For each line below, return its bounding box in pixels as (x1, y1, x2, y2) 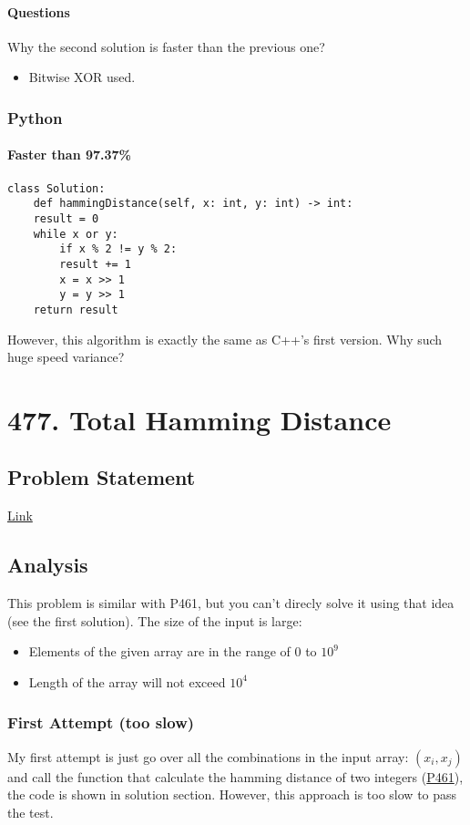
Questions (7, 2, 70, 21)
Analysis (7, 551, 88, 579)
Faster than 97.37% (7, 145, 132, 164)
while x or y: (33, 227, 118, 241)
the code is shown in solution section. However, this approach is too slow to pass (7, 785, 457, 804)
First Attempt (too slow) (7, 711, 195, 734)
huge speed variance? (7, 347, 125, 366)
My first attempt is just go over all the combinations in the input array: (7, 747, 409, 766)
